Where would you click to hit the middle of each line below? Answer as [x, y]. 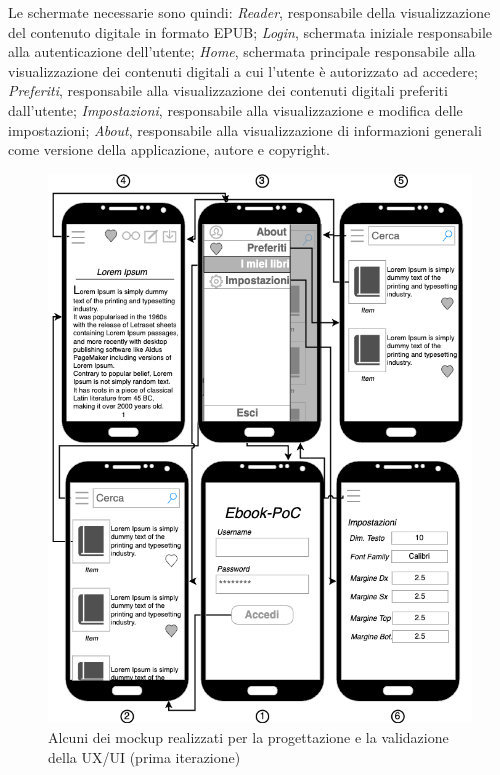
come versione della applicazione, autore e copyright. [169, 149]
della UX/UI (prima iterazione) [144, 756]
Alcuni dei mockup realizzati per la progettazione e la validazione [248, 737]
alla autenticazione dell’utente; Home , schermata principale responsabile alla [242, 51]
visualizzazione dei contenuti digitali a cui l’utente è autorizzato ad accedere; [243, 70]
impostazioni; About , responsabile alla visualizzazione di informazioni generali [245, 129]
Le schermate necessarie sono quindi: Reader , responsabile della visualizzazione [249, 12]
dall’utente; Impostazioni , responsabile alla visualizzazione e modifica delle [235, 109]
